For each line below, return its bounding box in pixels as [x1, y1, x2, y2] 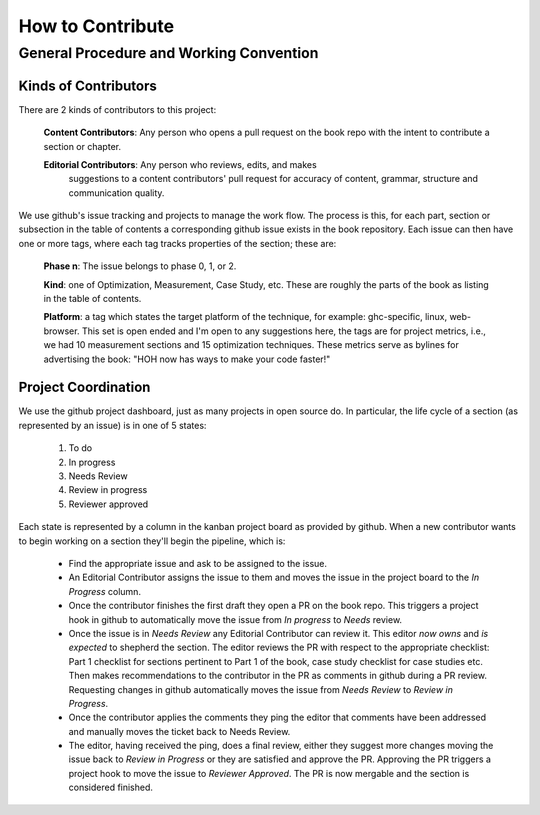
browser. [43, 325, 80, 337]
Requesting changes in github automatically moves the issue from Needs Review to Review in [68, 683, 454, 695]
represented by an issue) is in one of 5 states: [18, 419, 207, 431]
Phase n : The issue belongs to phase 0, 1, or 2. [43, 260, 237, 272]
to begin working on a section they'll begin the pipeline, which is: [18, 535, 286, 547]
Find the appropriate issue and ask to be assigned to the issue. [68, 558, 328, 569]
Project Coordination [18, 379, 151, 396]
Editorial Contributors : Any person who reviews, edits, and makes [43, 158, 317, 170]
